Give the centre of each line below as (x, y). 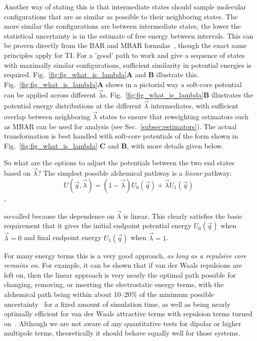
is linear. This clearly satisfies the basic (183, 216)
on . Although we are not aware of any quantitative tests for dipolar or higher (123, 323)
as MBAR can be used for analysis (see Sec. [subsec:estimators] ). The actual (120, 126)
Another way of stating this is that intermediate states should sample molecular (125, 6)
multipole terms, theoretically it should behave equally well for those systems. (122, 333)
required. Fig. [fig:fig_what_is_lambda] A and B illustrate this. (102, 74)
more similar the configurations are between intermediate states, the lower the (123, 26)
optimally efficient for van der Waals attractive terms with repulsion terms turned (128, 314)
